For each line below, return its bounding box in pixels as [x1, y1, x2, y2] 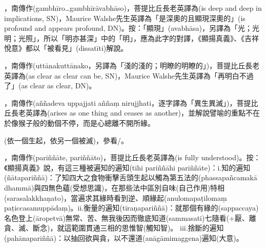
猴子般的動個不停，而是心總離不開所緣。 [18, 117, 155, 128]
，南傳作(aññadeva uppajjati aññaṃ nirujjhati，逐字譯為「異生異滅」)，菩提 [4, 97, 251, 108]
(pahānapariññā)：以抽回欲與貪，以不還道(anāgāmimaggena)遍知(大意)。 [4, 232, 243, 243]
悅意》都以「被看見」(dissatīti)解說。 [4, 43, 128, 53]
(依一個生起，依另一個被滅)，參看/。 [4, 135, 128, 145]
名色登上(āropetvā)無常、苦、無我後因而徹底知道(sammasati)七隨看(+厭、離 [4, 212, 256, 223]
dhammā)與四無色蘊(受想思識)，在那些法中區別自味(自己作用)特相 [4, 182, 225, 193]
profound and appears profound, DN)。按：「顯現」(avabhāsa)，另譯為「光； [4, 23, 252, 33]
